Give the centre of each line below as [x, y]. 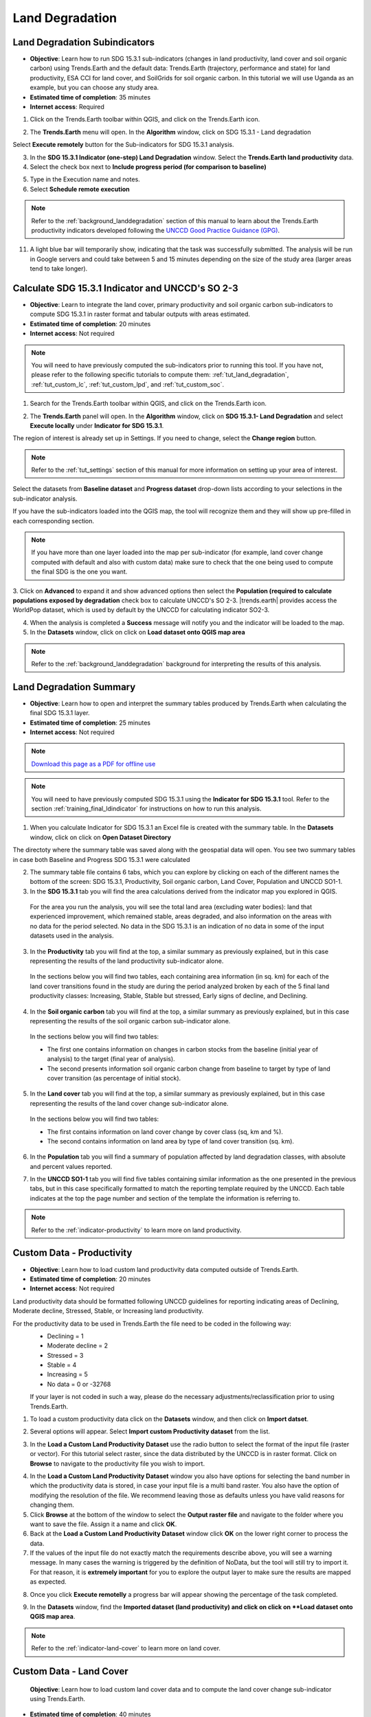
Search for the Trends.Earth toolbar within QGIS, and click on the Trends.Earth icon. [148, 403]
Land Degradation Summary [74, 687]
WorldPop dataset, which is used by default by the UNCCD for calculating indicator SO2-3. [141, 610]
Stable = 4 [62, 1365]
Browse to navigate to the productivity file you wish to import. [117, 1464]
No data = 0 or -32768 [79, 1384]
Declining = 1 [65, 1336]
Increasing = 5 [68, 1374]
